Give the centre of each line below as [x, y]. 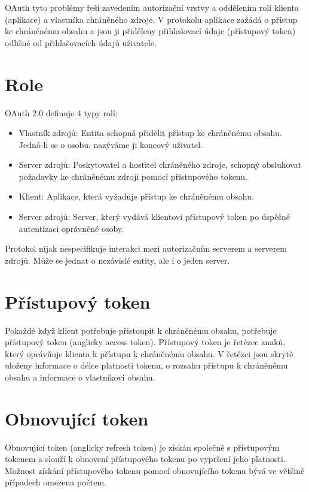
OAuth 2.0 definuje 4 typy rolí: [61, 112]
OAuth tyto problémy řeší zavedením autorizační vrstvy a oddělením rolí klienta [152, 7]
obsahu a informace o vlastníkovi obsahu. [80, 377]
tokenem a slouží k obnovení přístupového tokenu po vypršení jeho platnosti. [145, 459]
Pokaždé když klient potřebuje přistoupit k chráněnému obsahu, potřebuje [141, 330]
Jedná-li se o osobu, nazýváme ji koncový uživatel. [111, 144]
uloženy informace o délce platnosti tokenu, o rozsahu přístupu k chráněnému [146, 365]
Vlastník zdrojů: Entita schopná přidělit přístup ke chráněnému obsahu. [150, 133]
